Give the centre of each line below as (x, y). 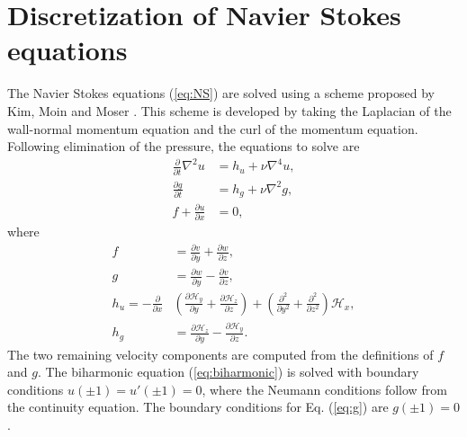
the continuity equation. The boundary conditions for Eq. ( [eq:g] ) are (198, 407)
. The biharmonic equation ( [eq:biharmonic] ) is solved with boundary (228, 372)
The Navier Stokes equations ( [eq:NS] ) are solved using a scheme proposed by (221, 93)
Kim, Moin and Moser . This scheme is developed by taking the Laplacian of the (229, 110)
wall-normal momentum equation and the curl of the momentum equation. (213, 128)
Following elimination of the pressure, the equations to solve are (184, 146)
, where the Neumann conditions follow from (324, 389)
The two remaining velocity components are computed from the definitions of (220, 354)
